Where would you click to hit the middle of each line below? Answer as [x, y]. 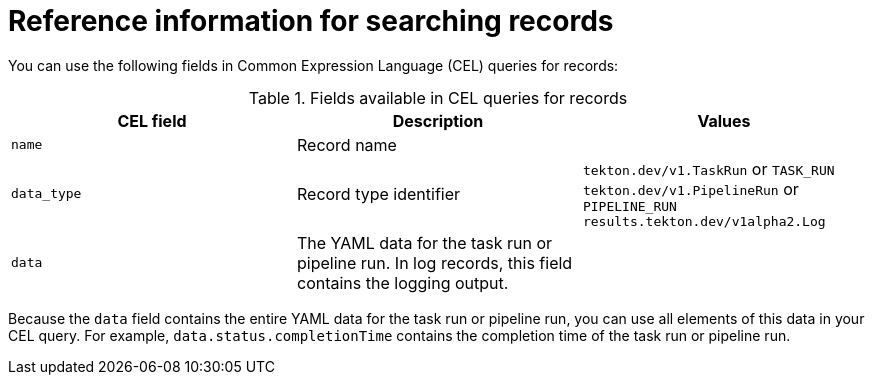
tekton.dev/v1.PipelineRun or [690, 188]
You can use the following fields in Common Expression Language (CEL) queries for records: [313, 65]
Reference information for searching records [311, 21]
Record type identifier [378, 193]
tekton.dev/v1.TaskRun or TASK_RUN [708, 168]
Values [724, 120]
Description [438, 120]
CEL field [152, 120]
